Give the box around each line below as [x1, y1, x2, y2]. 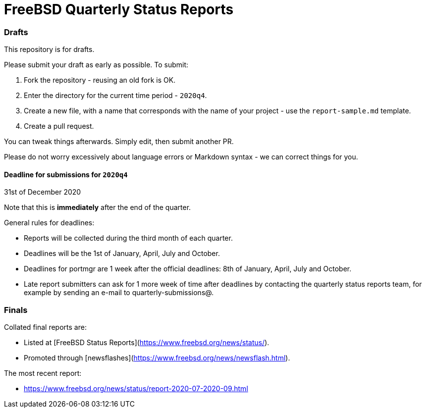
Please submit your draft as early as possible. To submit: [4, 60, 189, 69]
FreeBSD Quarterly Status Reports [4, 1, 234, 18]
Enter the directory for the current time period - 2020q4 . [24, 91, 207, 100]
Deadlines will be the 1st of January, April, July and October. [24, 249, 220, 258]
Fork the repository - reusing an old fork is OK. [24, 76, 176, 85]
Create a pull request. [24, 122, 94, 131]
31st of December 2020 [4, 188, 81, 197]
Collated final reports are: [4, 323, 87, 332]
